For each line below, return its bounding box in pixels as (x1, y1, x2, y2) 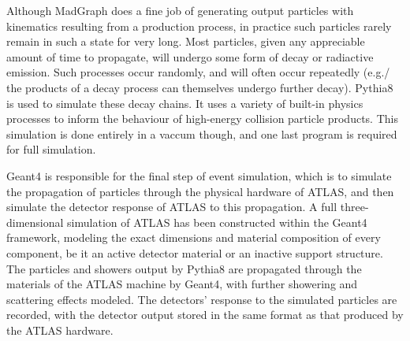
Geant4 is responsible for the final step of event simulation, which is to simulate (6, 167, 392, 183)
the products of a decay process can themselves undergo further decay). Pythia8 (6, 79, 393, 95)
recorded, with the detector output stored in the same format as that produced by (6, 306, 404, 323)
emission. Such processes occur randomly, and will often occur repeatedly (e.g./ (6, 64, 390, 80)
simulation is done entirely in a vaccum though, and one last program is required (6, 125, 397, 142)
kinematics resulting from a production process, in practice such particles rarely (6, 17, 392, 34)
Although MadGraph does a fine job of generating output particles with (6, 2, 354, 18)
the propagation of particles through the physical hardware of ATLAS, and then (6, 183, 394, 199)
